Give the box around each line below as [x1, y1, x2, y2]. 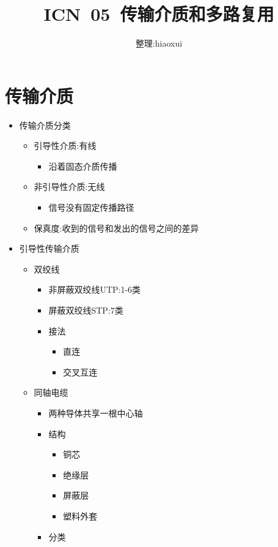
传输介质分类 [19, 118, 71, 131]
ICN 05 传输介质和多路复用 [43, 1, 274, 26]
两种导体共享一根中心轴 [48, 406, 143, 419]
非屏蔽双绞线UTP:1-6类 [48, 283, 141, 296]
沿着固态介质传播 [48, 159, 117, 172]
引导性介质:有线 [34, 139, 97, 152]
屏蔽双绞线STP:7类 [48, 304, 123, 316]
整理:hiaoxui [135, 37, 183, 50]
